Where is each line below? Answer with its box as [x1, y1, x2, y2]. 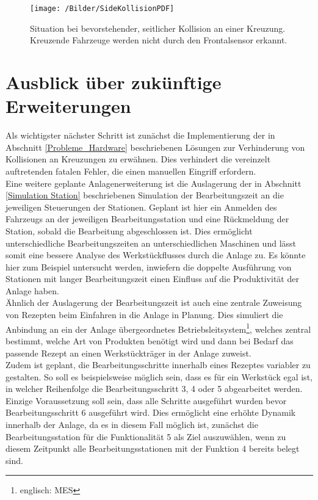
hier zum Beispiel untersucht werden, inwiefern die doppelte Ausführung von [5, 260, 292, 273]
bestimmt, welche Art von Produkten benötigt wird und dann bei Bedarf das [5, 334, 294, 347]
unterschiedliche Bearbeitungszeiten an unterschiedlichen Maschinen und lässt [5, 236, 296, 249]
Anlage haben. [5, 284, 59, 297]
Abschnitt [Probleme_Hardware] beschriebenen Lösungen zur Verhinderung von [5, 140, 305, 153]
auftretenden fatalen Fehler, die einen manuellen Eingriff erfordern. [5, 164, 256, 177]
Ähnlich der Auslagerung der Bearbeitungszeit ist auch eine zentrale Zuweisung [5, 296, 302, 309]
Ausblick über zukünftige [5, 70, 222, 95]
